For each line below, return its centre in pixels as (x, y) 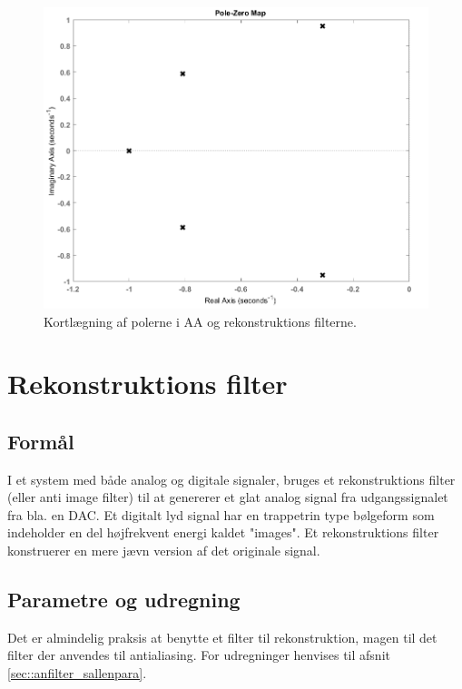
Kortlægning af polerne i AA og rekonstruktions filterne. (200, 321)
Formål (41, 441)
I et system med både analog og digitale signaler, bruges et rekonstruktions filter (231, 479)
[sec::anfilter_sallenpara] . (77, 673)
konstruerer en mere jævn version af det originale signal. (164, 551)
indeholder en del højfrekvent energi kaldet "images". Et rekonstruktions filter (223, 532)
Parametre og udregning (124, 600)
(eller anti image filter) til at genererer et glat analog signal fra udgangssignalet (228, 497)
